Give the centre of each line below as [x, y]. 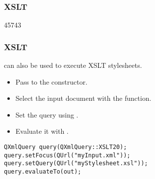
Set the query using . [47, 114]
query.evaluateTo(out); [43, 171]
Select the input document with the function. [83, 98]
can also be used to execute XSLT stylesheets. [73, 65]
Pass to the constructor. [52, 81]
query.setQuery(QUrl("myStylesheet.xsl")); [76, 164]
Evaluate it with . [42, 131]
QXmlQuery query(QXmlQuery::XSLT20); [65, 147]
